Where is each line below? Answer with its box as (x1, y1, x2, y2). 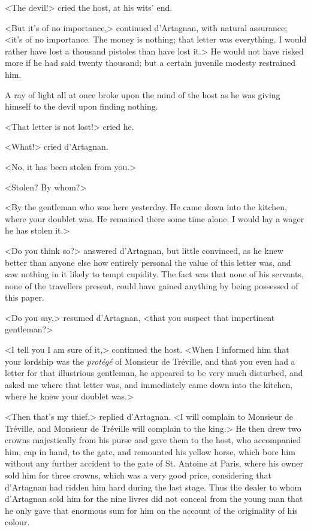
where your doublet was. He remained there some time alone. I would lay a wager (5, 212, 304, 225)
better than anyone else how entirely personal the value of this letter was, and (5, 256, 291, 268)
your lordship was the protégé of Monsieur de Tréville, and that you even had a (5, 355, 295, 367)
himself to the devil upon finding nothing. (5, 100, 158, 113)
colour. (5, 516, 30, 528)
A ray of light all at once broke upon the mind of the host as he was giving (5, 88, 280, 101)
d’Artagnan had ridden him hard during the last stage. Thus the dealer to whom (5, 480, 302, 493)
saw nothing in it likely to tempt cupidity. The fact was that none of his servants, (5, 268, 304, 280)
